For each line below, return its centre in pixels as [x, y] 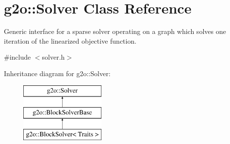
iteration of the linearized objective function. [70, 40]
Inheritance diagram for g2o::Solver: [57, 73]
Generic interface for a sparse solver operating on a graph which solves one [115, 31]
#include [17, 57]
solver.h [53, 57]
